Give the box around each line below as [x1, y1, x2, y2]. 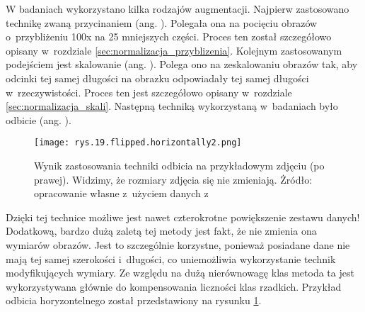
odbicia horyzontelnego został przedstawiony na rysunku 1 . [6, 293, 262, 308]
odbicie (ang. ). [6, 112, 71, 127]
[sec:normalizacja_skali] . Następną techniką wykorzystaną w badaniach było [6, 99, 338, 113]
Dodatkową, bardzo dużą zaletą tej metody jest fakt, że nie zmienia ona [6, 223, 317, 238]
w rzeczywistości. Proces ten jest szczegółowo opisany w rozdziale [6, 84, 292, 99]
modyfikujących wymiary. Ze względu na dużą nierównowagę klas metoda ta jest [6, 265, 354, 280]
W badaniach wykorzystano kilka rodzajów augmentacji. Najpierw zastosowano [6, 1, 349, 16]
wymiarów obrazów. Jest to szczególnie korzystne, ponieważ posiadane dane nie [6, 237, 350, 252]
